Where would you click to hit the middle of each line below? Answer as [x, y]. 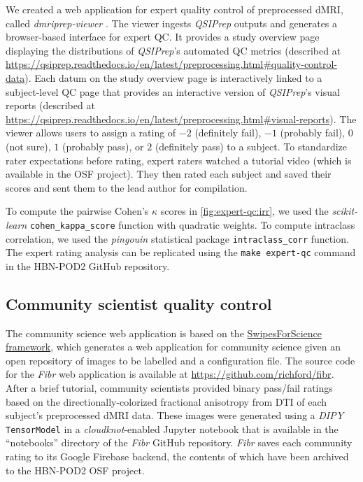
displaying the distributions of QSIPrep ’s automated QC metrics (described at [173, 50]
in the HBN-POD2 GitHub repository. [88, 265]
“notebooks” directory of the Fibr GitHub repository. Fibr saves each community [179, 442]
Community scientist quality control [139, 303]
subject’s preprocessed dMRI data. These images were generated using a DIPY [175, 415]
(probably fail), [313, 133]
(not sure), [28, 146]
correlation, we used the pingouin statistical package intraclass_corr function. [177, 238]
